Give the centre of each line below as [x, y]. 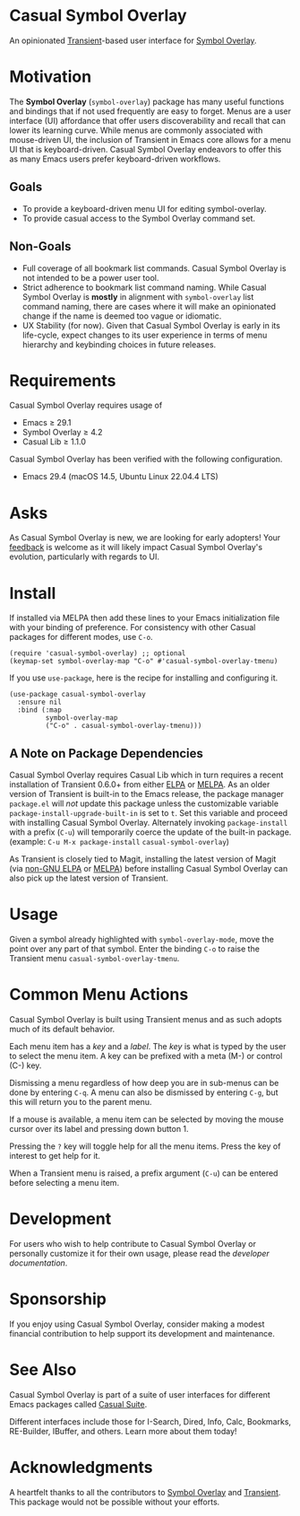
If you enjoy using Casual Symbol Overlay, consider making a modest [137, 1324]
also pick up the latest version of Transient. [89, 878]
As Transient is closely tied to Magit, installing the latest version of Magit [143, 859]
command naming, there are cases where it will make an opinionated [149, 306]
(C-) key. [26, 1065]
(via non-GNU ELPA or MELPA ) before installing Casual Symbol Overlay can [149, 869]
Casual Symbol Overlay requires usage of [86, 406]
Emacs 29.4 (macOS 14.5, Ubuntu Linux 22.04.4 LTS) [120, 477]
